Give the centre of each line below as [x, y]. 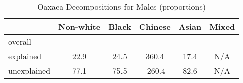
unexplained [29, 71]
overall [20, 42]
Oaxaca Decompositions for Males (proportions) [122, 7]
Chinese [155, 27]
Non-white [80, 27]
